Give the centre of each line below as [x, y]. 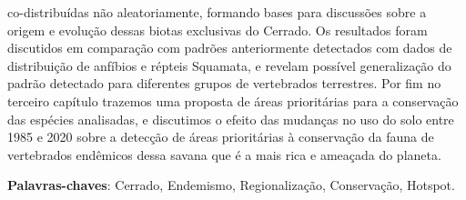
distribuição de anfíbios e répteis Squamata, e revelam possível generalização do [229, 65]
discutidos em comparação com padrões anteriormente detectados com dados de [230, 48]
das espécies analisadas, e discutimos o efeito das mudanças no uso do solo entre [231, 119]
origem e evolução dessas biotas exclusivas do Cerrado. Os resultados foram [218, 30]
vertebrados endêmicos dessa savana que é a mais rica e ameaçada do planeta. [224, 154]
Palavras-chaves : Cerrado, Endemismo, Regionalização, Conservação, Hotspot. [231, 185]
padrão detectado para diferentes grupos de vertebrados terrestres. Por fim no [224, 83]
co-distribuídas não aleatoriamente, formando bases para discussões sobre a [217, 12]
